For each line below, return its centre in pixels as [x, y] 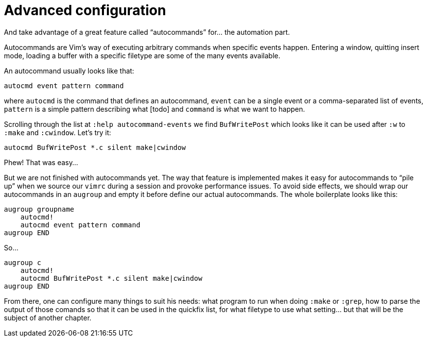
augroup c [23, 262]
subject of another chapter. [48, 317]
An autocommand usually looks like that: [69, 71]
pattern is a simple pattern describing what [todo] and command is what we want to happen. [154, 109]
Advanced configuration [85, 10]
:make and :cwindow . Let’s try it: [58, 132]
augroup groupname [39, 209]
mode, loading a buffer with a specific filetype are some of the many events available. [142, 55]
